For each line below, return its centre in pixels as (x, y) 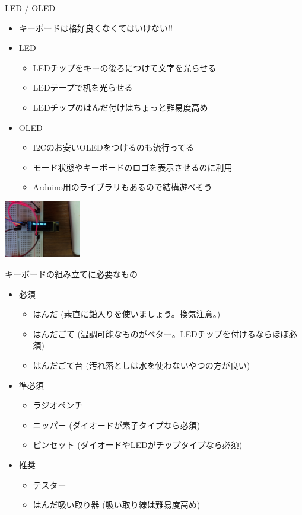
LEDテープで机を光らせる (83, 87)
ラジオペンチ (58, 405)
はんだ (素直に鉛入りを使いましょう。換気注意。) (127, 314)
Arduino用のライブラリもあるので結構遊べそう (123, 187)
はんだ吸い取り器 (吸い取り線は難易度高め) (117, 505)
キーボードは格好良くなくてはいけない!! (96, 28)
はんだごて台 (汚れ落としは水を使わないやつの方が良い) (142, 365)
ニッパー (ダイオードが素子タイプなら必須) (117, 425)
